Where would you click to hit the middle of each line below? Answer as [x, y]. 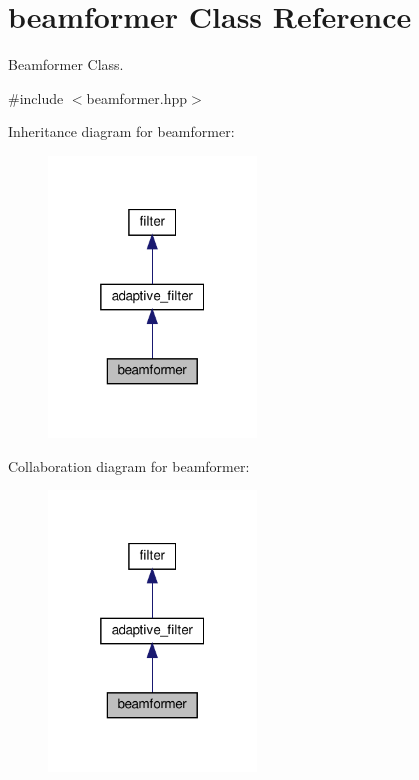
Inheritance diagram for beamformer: [121, 131]
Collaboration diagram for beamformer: [129, 465]
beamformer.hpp [136, 97]
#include [36, 97]
